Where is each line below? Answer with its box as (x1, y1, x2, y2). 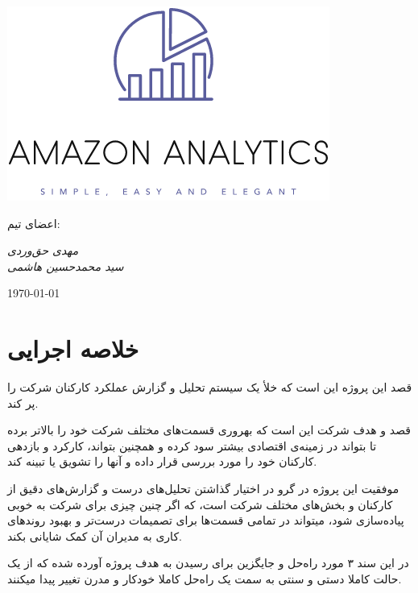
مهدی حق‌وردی (7, 242, 79, 259)
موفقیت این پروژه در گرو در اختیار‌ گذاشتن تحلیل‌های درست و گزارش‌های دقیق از (7, 480, 399, 497)
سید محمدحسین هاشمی (7, 257, 124, 274)
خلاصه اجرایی (7, 332, 139, 365)
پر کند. (7, 394, 39, 411)
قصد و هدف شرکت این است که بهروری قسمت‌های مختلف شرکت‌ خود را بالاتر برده (7, 421, 411, 438)
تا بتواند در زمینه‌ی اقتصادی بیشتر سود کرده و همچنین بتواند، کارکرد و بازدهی (7, 437, 377, 454)
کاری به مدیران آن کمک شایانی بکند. (7, 527, 182, 544)
